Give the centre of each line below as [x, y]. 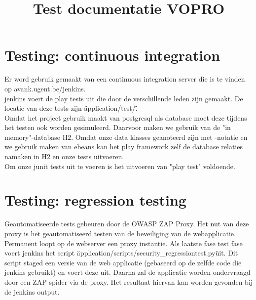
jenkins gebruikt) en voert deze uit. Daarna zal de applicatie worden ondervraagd [128, 272]
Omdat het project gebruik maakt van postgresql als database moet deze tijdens [126, 117]
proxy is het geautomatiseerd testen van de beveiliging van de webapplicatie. [120, 233]
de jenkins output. [32, 291]
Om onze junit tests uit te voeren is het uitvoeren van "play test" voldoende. [120, 166]
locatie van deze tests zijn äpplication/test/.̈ [71, 108]
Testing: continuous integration [112, 55]
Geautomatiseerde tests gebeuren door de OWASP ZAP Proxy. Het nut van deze [127, 224]
